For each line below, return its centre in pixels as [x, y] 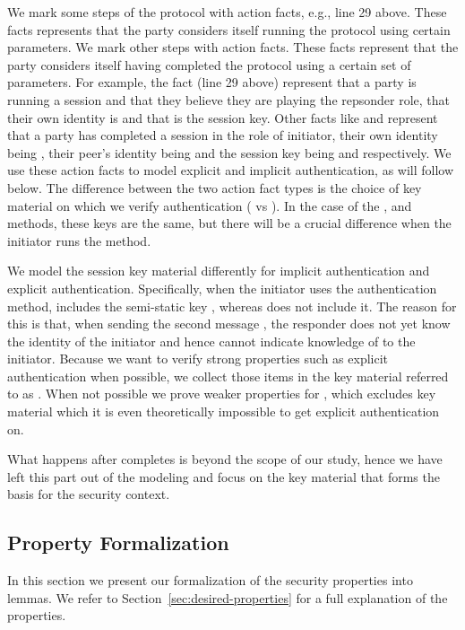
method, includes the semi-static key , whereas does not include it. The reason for [232, 306]
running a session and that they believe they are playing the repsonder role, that [229, 99]
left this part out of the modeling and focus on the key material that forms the [224, 476]
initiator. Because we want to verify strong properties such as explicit [198, 359]
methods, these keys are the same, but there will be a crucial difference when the [229, 223]
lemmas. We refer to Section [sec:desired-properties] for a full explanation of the [228, 597]
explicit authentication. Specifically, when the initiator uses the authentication [222, 288]
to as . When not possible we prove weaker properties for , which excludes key [222, 394]
